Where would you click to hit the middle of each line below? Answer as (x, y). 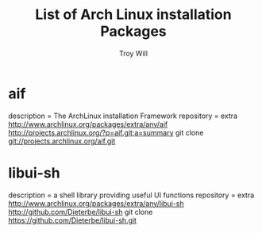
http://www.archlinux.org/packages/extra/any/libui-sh (96, 203)
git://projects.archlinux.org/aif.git (62, 141)
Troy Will (133, 53)
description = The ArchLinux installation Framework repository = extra (123, 116)
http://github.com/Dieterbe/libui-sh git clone (81, 212)
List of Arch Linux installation (133, 15)
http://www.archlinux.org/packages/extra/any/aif (88, 124)
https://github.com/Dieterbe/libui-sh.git (73, 220)
